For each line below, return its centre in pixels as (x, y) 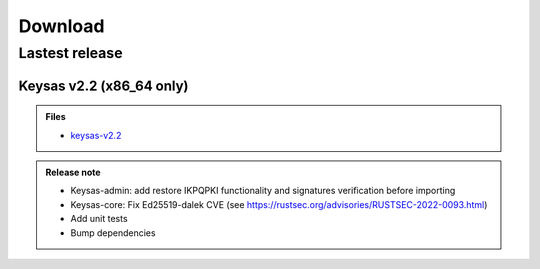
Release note (73, 172)
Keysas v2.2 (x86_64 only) (103, 85)
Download (61, 26)
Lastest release (70, 53)
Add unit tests (99, 219)
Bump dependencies (113, 232)
